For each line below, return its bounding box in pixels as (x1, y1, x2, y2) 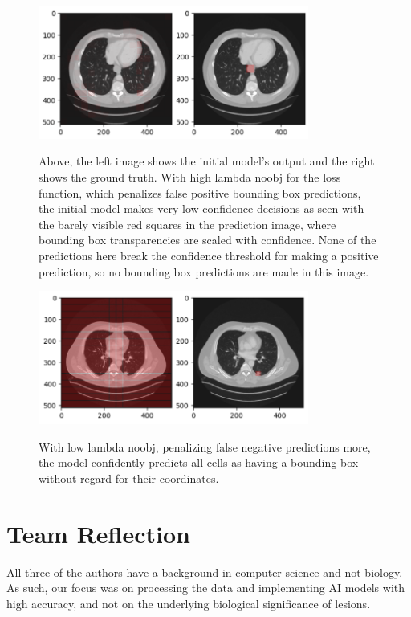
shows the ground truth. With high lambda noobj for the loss (39, 168, 341, 185)
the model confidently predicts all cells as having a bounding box (39, 454, 359, 471)
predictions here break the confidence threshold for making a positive (39, 247, 379, 264)
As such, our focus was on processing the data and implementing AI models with (6, 579, 405, 596)
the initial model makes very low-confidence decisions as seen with (39, 200, 364, 217)
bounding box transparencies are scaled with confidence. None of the (39, 231, 376, 248)
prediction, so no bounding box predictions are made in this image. (39, 263, 369, 280)
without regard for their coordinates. (39, 469, 219, 486)
